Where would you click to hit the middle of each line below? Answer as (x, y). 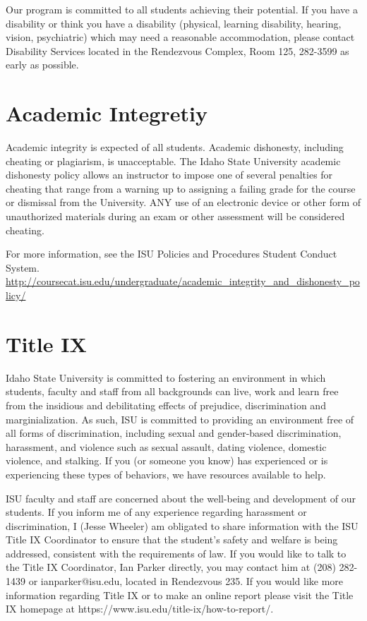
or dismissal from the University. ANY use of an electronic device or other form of (183, 202)
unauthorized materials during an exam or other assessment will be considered (175, 216)
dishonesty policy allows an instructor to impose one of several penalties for (169, 175)
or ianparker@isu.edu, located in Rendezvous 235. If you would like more (186, 581)
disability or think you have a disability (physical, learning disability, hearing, (174, 23)
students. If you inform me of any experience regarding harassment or (156, 512)
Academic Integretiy (107, 113)
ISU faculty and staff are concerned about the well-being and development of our (181, 498)
